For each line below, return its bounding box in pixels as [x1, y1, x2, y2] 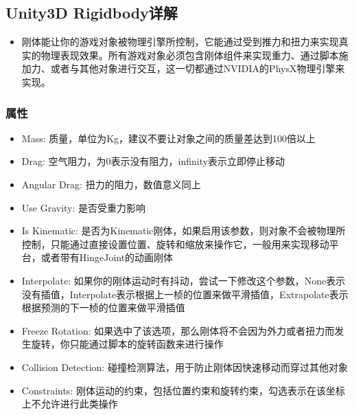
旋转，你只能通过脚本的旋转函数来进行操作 [31, 337, 224, 351]
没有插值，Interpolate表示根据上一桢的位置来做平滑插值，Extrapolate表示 [21, 287, 349, 301]
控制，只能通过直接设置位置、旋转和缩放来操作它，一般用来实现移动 [21, 236, 329, 251]
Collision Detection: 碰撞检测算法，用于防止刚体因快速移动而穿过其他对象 [21, 359, 348, 374]
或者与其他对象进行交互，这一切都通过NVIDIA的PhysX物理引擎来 [50, 61, 345, 76]
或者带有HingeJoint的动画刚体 [40, 250, 174, 265]
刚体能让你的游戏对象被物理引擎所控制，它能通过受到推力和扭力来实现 [21, 34, 339, 49]
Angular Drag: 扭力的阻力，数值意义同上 [21, 177, 201, 191]
